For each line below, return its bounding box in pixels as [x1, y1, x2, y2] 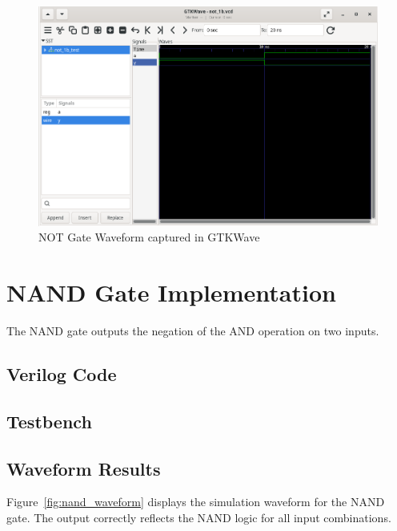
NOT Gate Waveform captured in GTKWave [38, 229, 260, 245]
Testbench [6, 408, 92, 433]
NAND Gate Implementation [6, 276, 336, 309]
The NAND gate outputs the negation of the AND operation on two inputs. [6, 322, 379, 338]
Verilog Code [6, 361, 117, 386]
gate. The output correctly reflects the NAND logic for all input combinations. [6, 509, 391, 525]
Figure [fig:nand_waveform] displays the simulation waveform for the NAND [6, 493, 385, 510]
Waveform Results [6, 456, 161, 480]
